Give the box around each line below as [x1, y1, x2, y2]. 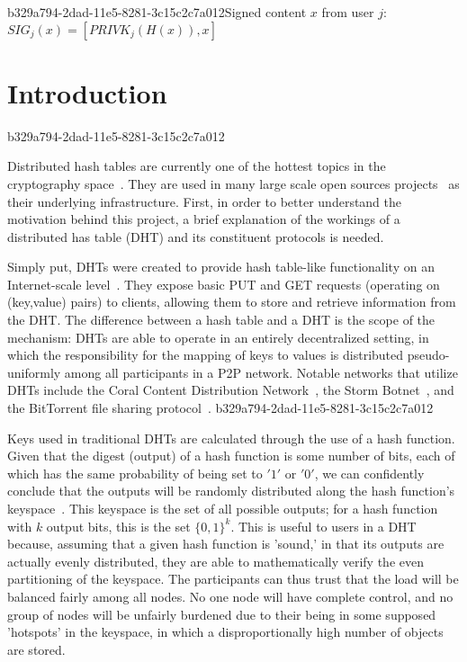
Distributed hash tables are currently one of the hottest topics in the [7, 157, 386, 175]
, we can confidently [314, 463, 425, 482]
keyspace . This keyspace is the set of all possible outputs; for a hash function [7, 499, 438, 517]
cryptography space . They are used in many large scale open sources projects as [7, 174, 460, 192]
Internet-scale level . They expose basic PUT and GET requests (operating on [7, 274, 440, 293]
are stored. [7, 640, 66, 658]
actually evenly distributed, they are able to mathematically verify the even [7, 551, 424, 570]
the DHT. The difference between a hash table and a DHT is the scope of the [7, 310, 436, 329]
